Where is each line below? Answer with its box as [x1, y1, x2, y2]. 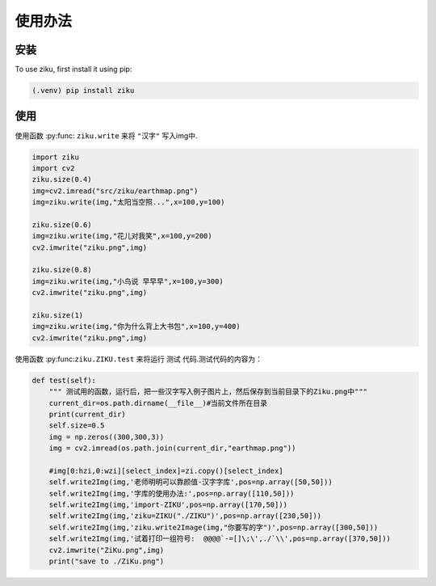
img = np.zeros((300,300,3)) [48, 432, 165, 441]
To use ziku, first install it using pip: [15, 65, 132, 74]
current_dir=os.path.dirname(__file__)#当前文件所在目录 [48, 398, 268, 407]
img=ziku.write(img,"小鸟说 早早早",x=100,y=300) [31, 276, 224, 286]
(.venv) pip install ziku [31, 86, 135, 95]
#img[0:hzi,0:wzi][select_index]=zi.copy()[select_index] [48, 466, 283, 475]
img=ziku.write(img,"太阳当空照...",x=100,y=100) [31, 198, 225, 207]
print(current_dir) [48, 409, 127, 419]
